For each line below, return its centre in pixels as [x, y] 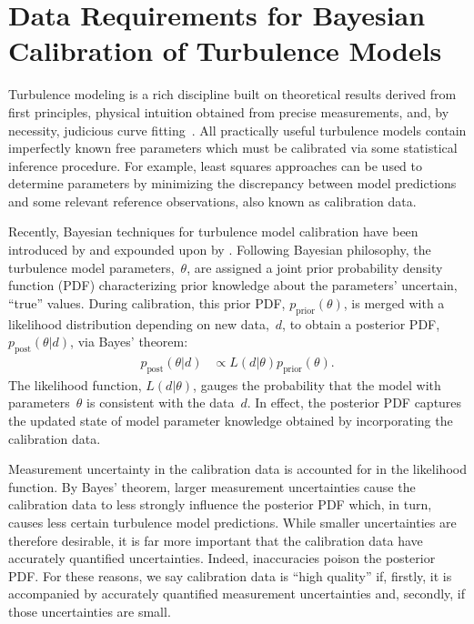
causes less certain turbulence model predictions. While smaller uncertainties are [232, 523]
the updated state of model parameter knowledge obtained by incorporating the [231, 421]
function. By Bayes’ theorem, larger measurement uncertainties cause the [212, 486]
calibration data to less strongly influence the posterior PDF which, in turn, [220, 504]
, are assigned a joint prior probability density [315, 267]
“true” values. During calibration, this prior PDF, [147, 302]
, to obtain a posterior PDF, [361, 323]
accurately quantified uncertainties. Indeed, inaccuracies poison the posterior [222, 558]
